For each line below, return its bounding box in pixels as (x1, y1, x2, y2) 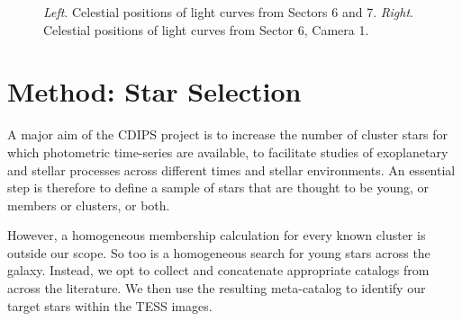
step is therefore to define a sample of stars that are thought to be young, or (7, 178, 430, 197)
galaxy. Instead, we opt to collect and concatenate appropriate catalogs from (7, 261, 430, 280)
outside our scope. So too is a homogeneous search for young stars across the (7, 243, 430, 262)
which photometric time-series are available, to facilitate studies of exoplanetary (7, 142, 448, 161)
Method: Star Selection (7, 73, 302, 110)
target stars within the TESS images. (7, 296, 213, 315)
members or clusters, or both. (7, 195, 170, 214)
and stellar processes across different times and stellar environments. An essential (7, 160, 456, 179)
